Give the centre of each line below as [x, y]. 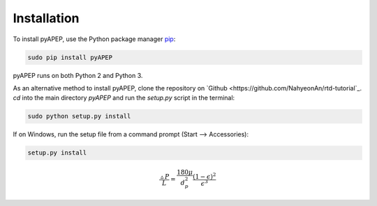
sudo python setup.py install [79, 116]
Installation [46, 18]
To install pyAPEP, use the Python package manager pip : [94, 39]
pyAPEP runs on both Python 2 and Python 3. [78, 75]
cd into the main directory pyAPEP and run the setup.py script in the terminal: [124, 98]
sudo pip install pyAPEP [70, 57]
